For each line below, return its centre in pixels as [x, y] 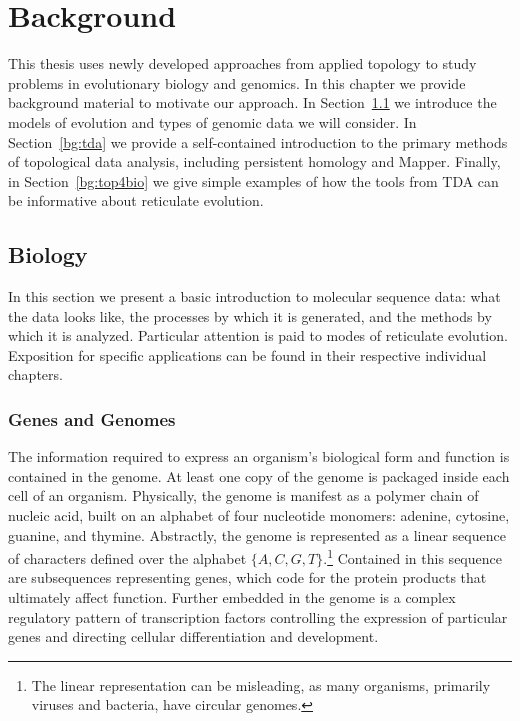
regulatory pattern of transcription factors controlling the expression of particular [258, 616]
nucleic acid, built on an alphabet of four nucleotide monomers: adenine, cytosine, [259, 515]
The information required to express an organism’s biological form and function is [259, 456]
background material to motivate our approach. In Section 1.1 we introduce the [252, 102]
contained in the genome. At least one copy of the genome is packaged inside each [259, 475]
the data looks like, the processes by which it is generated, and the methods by [250, 315]
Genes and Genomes [92, 418]
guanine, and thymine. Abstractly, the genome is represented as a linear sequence [257, 534]
